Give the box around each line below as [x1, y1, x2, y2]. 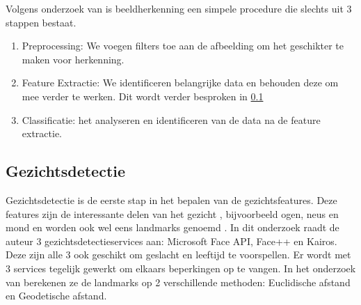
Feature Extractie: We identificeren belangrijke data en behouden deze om [22, 75, 339, 90]
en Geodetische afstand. [6, 288, 107, 303]
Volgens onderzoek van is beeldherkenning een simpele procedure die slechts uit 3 [6, 1, 352, 15]
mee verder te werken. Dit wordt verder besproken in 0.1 [22, 88, 264, 103]
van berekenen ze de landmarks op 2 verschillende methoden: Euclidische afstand [6, 274, 351, 289]
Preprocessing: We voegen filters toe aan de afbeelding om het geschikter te [22, 38, 344, 53]
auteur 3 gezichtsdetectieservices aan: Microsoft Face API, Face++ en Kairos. [6, 233, 337, 248]
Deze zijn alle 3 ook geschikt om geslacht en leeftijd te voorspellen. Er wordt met [6, 247, 351, 262]
